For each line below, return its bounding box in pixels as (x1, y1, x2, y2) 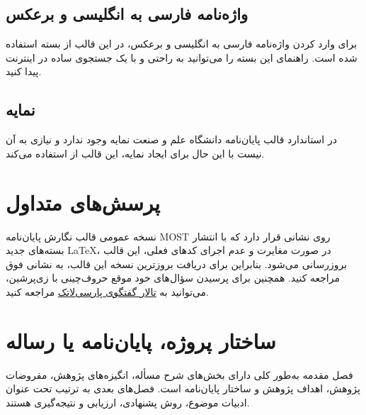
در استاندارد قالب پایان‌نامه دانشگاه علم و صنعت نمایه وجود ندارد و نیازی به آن (6, 132, 337, 147)
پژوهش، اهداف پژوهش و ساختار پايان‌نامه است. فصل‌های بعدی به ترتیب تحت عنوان (6, 381, 360, 396)
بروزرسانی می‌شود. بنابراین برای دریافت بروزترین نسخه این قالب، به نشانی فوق (6, 256, 348, 271)
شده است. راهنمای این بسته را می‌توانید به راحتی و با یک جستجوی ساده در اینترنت (6, 50, 358, 65)
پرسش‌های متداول (6, 187, 161, 216)
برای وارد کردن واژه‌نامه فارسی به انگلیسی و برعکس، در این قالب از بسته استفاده (6, 36, 358, 51)
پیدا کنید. (6, 64, 42, 79)
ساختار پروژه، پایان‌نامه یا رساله (6, 326, 276, 355)
